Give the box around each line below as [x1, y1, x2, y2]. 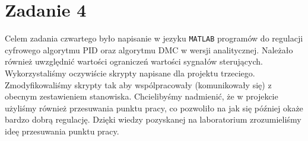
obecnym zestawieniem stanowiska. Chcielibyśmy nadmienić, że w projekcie [5, 90, 278, 102]
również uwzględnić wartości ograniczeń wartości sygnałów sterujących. [5, 55, 263, 68]
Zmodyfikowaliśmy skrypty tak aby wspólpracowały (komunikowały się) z [5, 78, 272, 91]
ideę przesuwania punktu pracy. [5, 124, 119, 137]
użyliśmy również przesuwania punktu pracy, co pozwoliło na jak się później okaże [5, 101, 303, 114]
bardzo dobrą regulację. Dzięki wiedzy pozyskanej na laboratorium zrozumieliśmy [5, 113, 301, 126]
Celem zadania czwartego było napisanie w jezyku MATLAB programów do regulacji [5, 32, 303, 44]
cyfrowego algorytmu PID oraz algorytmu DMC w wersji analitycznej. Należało [5, 43, 293, 56]
